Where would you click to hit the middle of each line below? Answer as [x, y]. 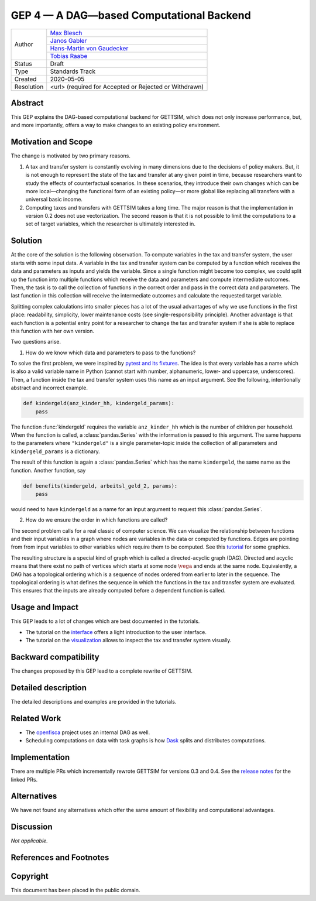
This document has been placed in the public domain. [75, 890]
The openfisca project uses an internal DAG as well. [88, 732]
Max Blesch [66, 33]
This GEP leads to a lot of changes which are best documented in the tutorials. [105, 621]
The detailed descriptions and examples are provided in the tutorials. [94, 701]
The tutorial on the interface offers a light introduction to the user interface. [116, 632]
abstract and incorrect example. [49, 388]
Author [24, 44]
